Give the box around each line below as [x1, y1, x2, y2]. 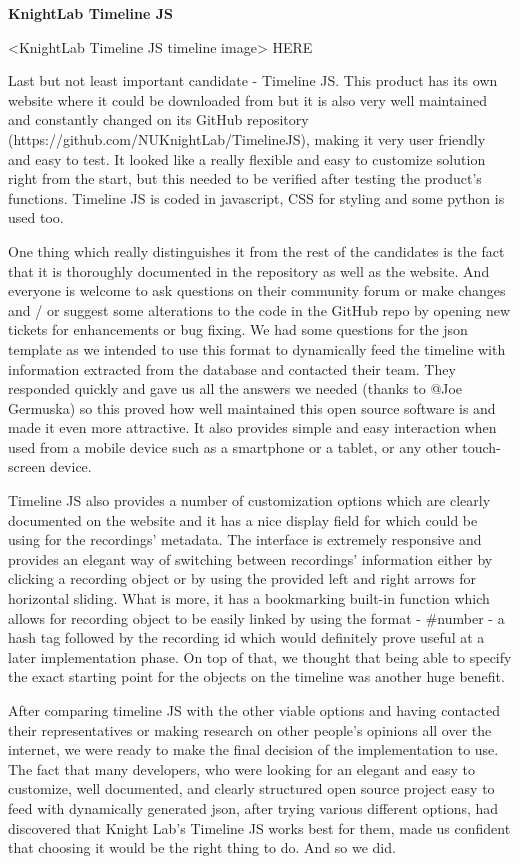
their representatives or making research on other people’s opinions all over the [8, 719, 492, 740]
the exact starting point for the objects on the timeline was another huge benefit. [8, 666, 505, 687]
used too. [8, 207, 64, 228]
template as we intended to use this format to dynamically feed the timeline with [8, 338, 506, 359]
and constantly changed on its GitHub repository [8, 109, 309, 130]
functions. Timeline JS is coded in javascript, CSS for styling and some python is [8, 187, 505, 208]
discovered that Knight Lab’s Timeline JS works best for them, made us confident [8, 817, 511, 838]
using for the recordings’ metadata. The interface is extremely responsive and [8, 529, 482, 550]
